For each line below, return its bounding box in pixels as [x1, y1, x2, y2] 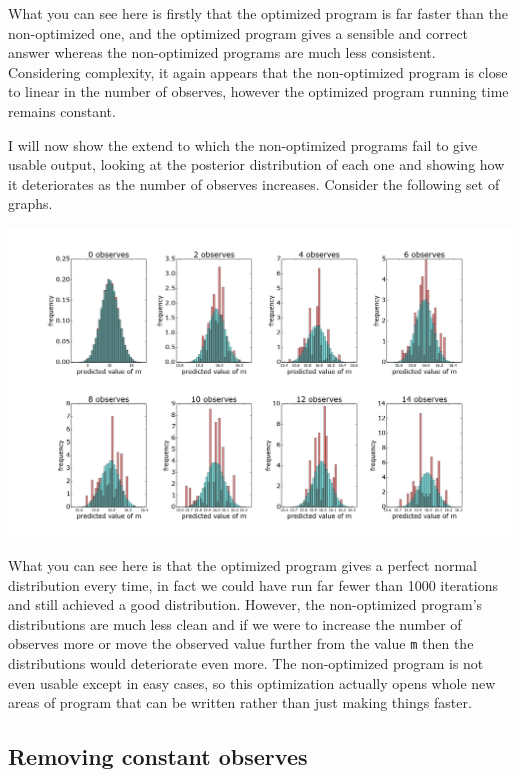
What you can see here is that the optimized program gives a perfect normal [8, 555, 477, 576]
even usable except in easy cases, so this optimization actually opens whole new [8, 672, 496, 693]
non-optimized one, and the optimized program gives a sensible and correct [8, 22, 469, 43]
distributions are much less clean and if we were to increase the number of [8, 613, 462, 634]
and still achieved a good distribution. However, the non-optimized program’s [8, 594, 483, 615]
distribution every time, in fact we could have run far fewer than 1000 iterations [8, 574, 499, 595]
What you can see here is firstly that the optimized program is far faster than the [8, 3, 508, 23]
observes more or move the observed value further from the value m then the [8, 633, 474, 654]
